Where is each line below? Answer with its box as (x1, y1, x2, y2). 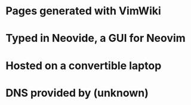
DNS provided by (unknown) (5, 86, 149, 100)
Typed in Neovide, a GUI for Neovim (5, 32, 186, 45)
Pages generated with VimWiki (5, 4, 162, 18)
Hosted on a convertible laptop (5, 58, 162, 72)
